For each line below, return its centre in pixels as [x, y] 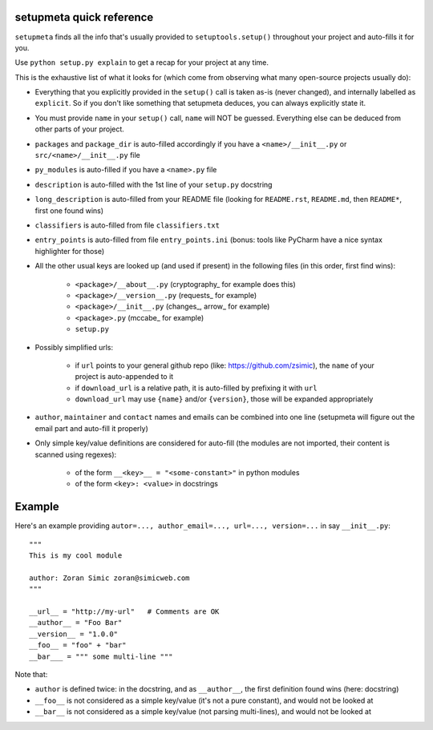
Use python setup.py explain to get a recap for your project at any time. [142, 63]
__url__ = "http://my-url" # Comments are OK [124, 612]
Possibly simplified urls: [74, 347]
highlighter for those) [70, 251]
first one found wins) [69, 210]
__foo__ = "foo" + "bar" [78, 645]
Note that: [31, 674]
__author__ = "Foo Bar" [76, 623]
